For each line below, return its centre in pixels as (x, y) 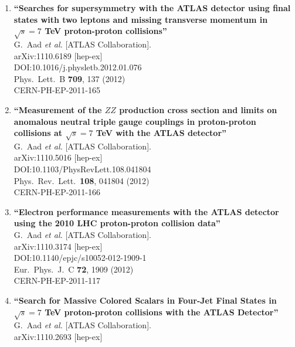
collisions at (38, 133)
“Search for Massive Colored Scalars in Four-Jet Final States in (145, 300)
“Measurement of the (58, 109)
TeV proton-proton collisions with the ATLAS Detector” (162, 312)
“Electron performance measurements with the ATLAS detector (146, 211)
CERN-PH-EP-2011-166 (57, 192)
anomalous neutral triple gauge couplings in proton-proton (135, 121)
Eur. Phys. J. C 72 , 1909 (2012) (74, 269)
